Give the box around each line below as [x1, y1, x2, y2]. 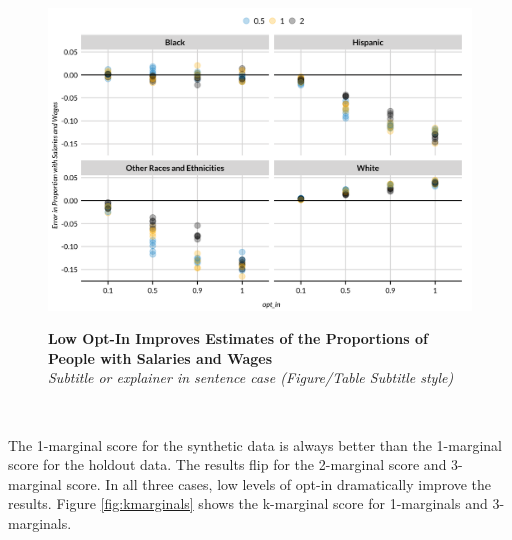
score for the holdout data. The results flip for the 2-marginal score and [8, 454, 447, 475]
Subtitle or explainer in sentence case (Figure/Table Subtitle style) [48, 367, 454, 388]
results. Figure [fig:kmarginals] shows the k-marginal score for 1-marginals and [8, 493, 488, 514]
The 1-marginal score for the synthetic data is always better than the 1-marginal [8, 434, 502, 455]
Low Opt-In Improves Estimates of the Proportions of [48, 328, 428, 349]
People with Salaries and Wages [48, 347, 273, 368]
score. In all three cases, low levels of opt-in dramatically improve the [66, 473, 492, 494]
